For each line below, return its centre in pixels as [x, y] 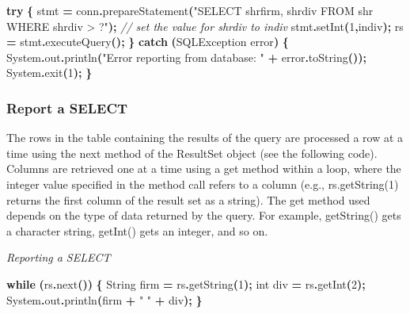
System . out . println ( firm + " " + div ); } [104, 299]
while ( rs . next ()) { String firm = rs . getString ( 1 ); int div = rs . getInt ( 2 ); [186, 283]
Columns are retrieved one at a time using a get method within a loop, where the [204, 168]
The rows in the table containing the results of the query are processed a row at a [205, 138]
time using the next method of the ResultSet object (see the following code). [192, 153]
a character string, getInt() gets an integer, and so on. [137, 230]
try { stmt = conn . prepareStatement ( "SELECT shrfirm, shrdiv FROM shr [190, 10]
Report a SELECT [67, 107]
